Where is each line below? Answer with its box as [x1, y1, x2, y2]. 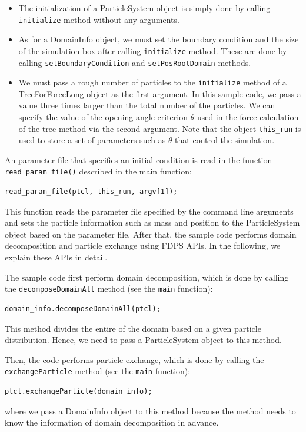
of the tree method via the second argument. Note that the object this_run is [18, 122, 301, 134]
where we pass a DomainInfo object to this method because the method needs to [5, 404, 296, 417]
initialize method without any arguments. [18, 13, 179, 25]
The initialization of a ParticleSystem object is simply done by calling [18, 2, 271, 14]
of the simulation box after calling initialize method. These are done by [18, 44, 287, 57]
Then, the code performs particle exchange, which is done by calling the [5, 353, 264, 365]
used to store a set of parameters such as [18, 134, 166, 146]
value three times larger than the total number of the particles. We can [18, 99, 275, 111]
